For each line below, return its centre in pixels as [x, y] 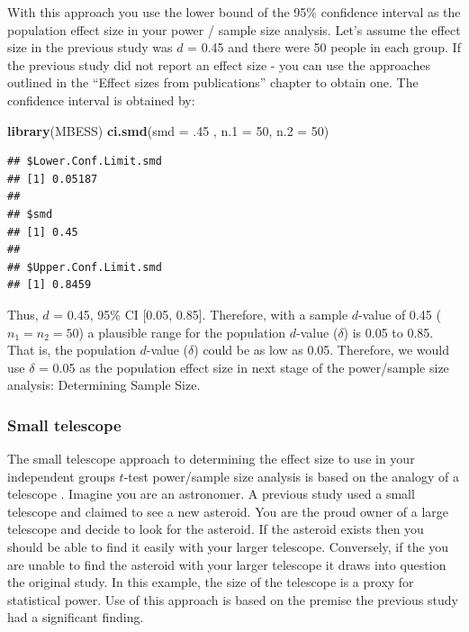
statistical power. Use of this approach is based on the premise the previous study [233, 599]
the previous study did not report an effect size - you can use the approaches [219, 64]
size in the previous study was [90, 47]
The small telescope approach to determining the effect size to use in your [211, 459]
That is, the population [72, 350]
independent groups [61, 476]
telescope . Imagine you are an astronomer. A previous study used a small [211, 494]
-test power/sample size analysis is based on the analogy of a [291, 476]
